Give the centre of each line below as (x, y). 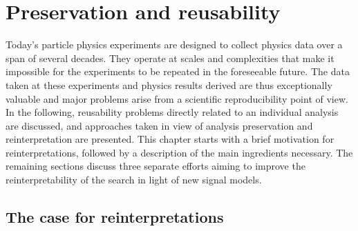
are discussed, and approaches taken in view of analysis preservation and (159, 125)
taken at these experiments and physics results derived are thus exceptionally (169, 84)
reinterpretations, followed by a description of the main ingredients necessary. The (179, 152)
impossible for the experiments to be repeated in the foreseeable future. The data (178, 71)
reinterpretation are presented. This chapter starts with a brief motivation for (170, 139)
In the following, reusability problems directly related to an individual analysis (172, 112)
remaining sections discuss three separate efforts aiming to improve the (156, 166)
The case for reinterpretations (115, 217)
